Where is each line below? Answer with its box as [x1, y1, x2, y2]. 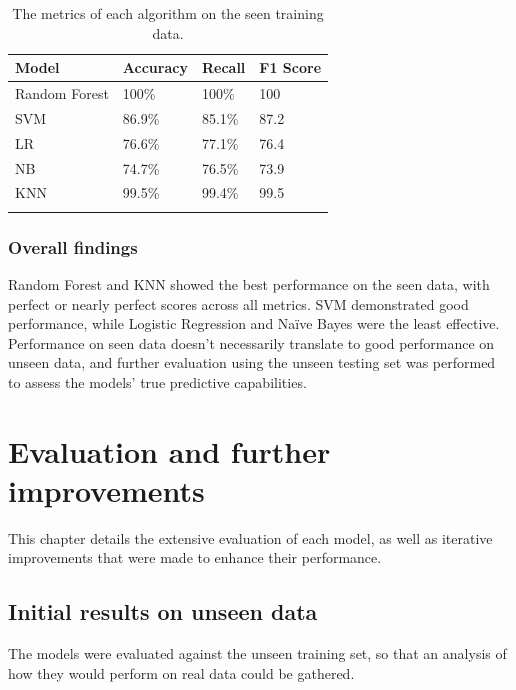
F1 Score [259, 57, 322, 78]
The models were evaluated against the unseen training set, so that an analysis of [8, 643, 507, 664]
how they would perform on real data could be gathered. [8, 662, 355, 683]
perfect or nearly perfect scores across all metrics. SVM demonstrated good [8, 293, 469, 314]
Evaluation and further [8, 430, 331, 471]
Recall [201, 57, 246, 78]
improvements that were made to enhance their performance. [8, 547, 382, 568]
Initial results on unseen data [8, 596, 318, 627]
